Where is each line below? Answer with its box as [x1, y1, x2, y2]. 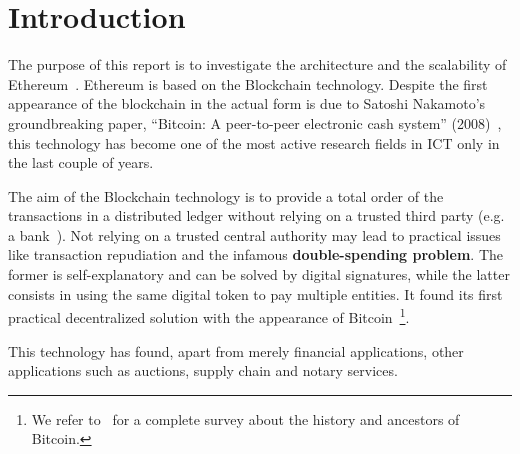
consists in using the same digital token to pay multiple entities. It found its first [8, 283, 503, 304]
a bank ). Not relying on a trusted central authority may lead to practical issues [8, 224, 501, 245]
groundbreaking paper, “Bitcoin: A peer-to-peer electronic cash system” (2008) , [8, 112, 502, 133]
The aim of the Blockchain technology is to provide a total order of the [8, 185, 444, 206]
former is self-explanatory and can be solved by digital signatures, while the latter [8, 264, 510, 285]
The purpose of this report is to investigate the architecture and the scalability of [8, 54, 507, 75]
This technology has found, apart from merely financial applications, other [8, 340, 464, 361]
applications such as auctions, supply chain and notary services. [8, 360, 398, 381]
